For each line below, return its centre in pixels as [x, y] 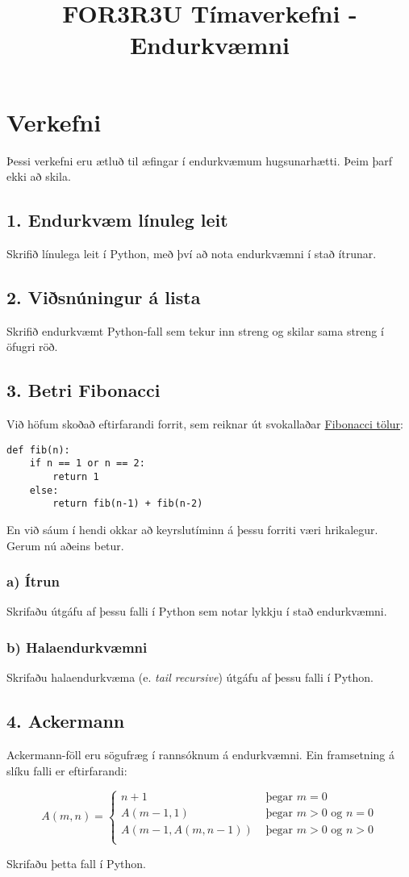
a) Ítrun [33, 581]
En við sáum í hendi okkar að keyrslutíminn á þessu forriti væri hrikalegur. [192, 529]
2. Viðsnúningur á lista [104, 297]
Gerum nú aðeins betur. [65, 545]
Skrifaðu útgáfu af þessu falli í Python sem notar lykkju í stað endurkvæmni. [197, 611]
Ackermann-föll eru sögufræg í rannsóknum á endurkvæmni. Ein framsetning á [200, 754]
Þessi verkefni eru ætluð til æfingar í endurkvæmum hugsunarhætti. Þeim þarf [200, 160]
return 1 [76, 476]
